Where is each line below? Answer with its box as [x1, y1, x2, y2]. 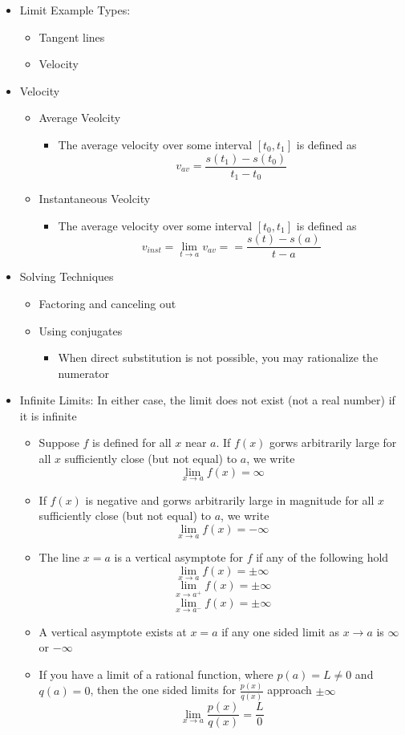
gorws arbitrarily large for [269, 434, 397, 451]
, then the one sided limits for [90, 681, 237, 698]
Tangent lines [38, 28, 105, 45]
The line [38, 549, 80, 566]
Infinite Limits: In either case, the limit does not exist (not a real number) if [19, 392, 395, 408]
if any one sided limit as [221, 623, 339, 640]
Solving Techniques [19, 268, 114, 285]
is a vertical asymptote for [114, 549, 243, 566]
